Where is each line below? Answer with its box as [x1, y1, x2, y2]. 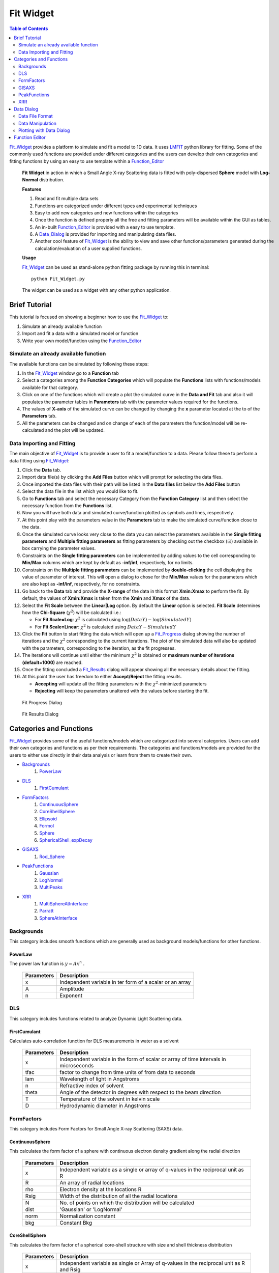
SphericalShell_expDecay [39, 837, 92, 843]
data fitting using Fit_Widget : [9, 457, 70, 463]
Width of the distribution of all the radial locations [59, 1192, 178, 1199]
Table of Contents [9, 25, 48, 32]
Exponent [59, 992, 83, 999]
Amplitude [59, 985, 84, 992]
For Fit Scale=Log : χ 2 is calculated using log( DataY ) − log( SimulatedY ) [35, 616, 192, 623]
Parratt [39, 908, 54, 914]
